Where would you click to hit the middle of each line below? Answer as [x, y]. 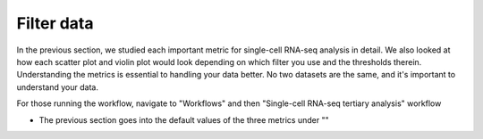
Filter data [55, 23]
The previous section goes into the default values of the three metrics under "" [184, 119]
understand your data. [57, 87]
